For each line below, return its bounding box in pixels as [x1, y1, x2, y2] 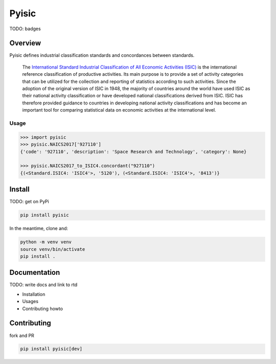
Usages [22, 298, 38, 305]
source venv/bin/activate [20, 246, 85, 252]
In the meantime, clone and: [9, 225, 68, 231]
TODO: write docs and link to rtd [9, 282, 78, 288]
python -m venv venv [20, 239, 72, 245]
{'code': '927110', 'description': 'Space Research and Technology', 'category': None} [20, 148, 247, 155]
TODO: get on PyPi [9, 199, 50, 205]
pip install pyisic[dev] [20, 346, 83, 352]
